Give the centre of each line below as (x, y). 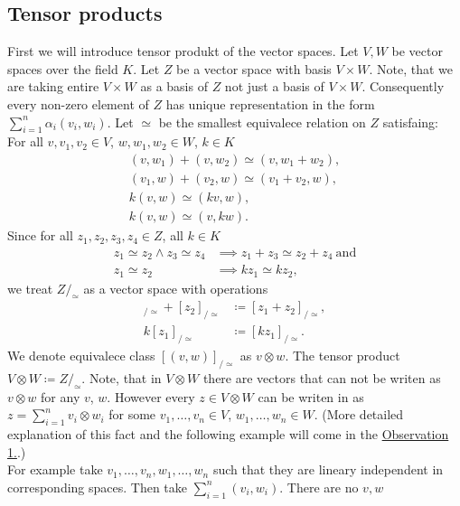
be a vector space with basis (254, 68)
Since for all (40, 235)
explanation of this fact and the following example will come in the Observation (228, 434)
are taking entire (53, 86)
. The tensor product (343, 356)
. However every (151, 396)
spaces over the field (63, 68)
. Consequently (403, 86)
